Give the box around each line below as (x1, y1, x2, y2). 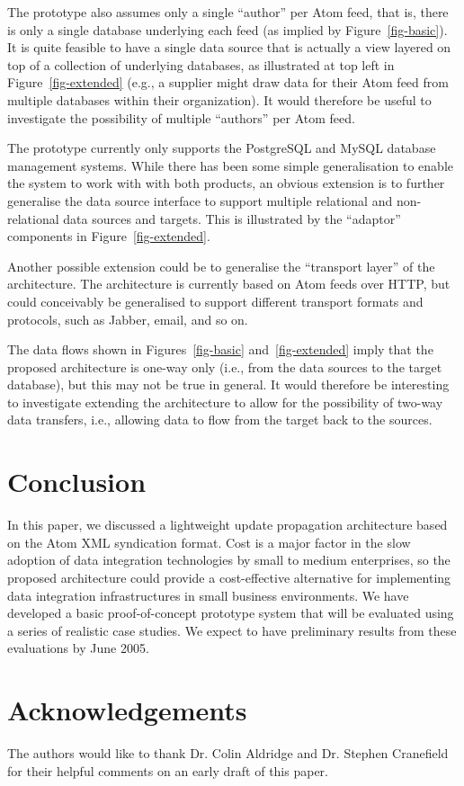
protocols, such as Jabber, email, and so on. (7, 309, 248, 328)
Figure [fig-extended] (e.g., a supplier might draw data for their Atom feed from (7, 73, 449, 92)
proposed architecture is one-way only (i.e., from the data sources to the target (7, 357, 442, 376)
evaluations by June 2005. (7, 639, 149, 657)
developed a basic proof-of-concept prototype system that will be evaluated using (7, 603, 454, 622)
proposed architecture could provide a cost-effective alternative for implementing (7, 567, 451, 586)
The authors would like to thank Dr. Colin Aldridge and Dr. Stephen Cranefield (7, 744, 449, 763)
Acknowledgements (7, 692, 247, 728)
